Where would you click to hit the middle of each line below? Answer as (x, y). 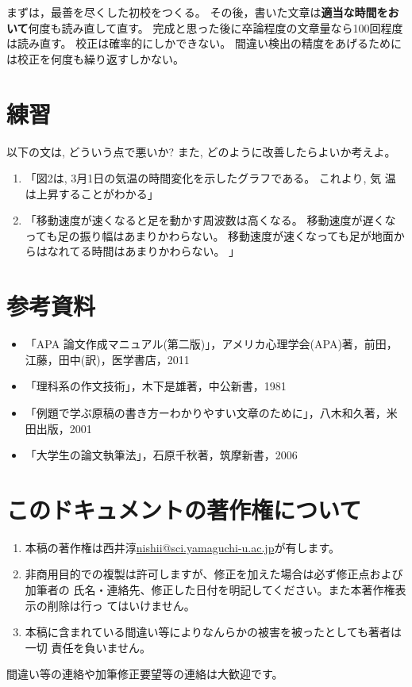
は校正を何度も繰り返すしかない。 (95, 58)
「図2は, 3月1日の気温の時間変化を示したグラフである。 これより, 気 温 (210, 178)
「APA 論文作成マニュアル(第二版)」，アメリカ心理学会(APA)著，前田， (211, 344)
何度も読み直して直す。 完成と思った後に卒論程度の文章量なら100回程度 (216, 27)
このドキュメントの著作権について (184, 509)
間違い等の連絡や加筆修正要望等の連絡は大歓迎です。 (145, 674)
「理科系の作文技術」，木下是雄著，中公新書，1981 (156, 386)
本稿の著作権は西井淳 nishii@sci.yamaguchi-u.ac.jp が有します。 (183, 547)
